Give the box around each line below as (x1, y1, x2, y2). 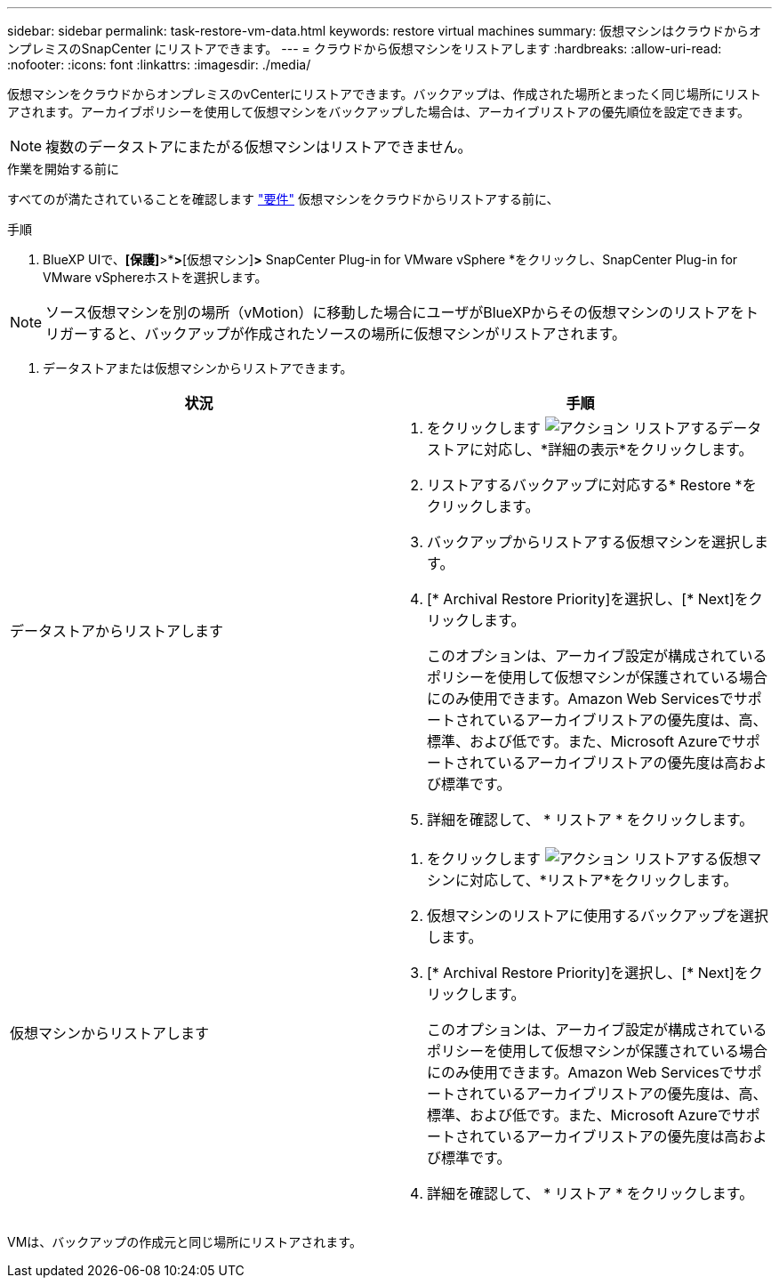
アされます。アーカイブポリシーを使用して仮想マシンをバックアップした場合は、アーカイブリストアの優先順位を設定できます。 (7, 104, 751, 119)
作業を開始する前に (7, 161, 119, 176)
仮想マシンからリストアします (10, 1024, 210, 1042)
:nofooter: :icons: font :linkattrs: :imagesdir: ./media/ (7, 57, 311, 72)
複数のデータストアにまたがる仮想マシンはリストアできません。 (45, 138, 472, 156)
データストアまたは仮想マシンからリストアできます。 (43, 360, 353, 376)
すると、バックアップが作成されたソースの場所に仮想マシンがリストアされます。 (88, 325, 627, 343)
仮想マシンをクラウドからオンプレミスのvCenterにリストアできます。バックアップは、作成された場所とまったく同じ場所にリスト (7, 86, 762, 101)
